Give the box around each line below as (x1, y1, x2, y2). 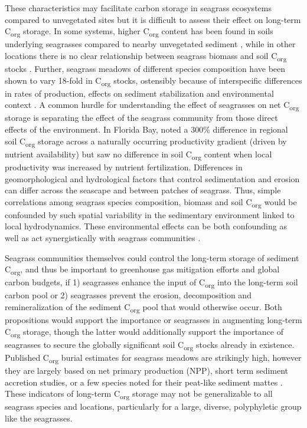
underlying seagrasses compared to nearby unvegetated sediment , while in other (5, 38, 296, 50)
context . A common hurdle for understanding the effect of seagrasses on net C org (5, 98, 299, 113)
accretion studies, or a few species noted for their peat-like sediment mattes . (5, 376, 283, 388)
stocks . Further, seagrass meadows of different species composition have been (5, 62, 286, 75)
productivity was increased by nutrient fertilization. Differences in (5, 160, 243, 173)
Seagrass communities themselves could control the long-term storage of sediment (5, 251, 299, 264)
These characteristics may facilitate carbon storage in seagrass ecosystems (5, 2, 272, 14)
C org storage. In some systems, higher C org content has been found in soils (5, 25, 273, 38)
